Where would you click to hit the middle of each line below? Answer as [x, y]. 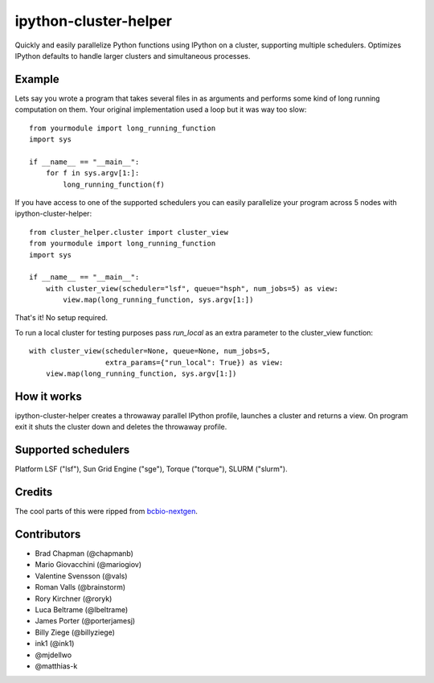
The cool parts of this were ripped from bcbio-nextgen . [106, 512]
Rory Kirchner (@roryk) [74, 599]
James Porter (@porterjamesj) [85, 621]
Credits [34, 492]
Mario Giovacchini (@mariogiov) [88, 565]
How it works [48, 396]
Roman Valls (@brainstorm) [80, 587]
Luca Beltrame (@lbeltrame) [82, 610]
